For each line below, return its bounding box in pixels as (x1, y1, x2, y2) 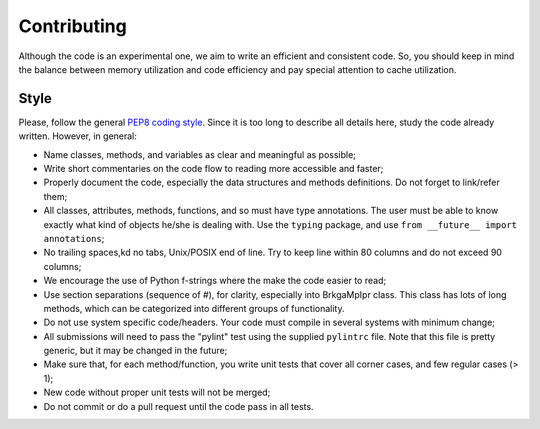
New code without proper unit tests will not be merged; (43, 386, 271, 399)
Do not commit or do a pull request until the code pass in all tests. (43, 400, 314, 412)
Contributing (18, 15, 127, 37)
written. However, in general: (18, 130, 137, 142)
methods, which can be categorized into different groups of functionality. (43, 302, 345, 314)
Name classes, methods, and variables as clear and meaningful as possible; (43, 148, 357, 160)
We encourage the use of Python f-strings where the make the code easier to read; (43, 275, 387, 287)
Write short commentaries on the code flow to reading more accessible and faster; (43, 163, 384, 175)
